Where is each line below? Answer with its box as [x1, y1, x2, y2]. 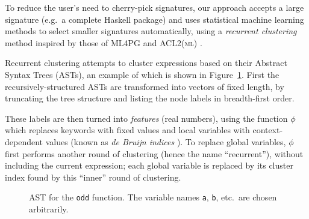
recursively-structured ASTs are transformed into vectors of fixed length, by [5, 80, 284, 92]
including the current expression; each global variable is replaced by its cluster [5, 159, 293, 172]
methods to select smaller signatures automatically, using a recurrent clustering [5, 25, 297, 37]
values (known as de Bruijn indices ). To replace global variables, [45, 135, 286, 148]
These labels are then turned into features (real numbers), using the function [5, 112, 288, 124]
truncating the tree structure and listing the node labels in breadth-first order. [5, 92, 295, 104]
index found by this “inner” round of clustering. [5, 170, 181, 183]
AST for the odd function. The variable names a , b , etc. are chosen [29, 191, 277, 203]
